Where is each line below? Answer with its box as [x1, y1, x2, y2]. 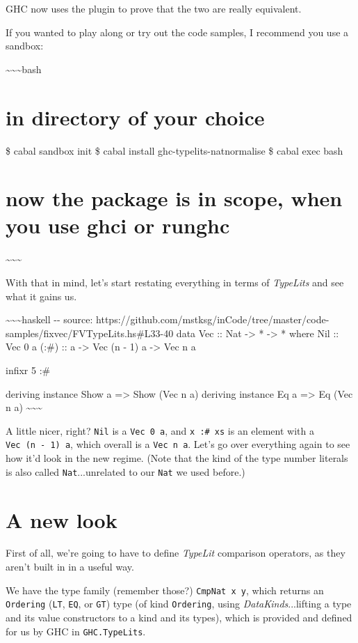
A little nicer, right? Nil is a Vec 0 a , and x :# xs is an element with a [6, 423, 314, 437]
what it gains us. [6, 288, 77, 303]
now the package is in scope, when [6, 184, 343, 212]
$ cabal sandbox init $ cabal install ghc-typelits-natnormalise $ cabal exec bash [6, 143, 343, 157]
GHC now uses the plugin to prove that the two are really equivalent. [6, 1, 302, 15]
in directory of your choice [6, 102, 265, 131]
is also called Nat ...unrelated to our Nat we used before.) [6, 464, 245, 479]
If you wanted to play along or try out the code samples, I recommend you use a [6, 24, 349, 39]
